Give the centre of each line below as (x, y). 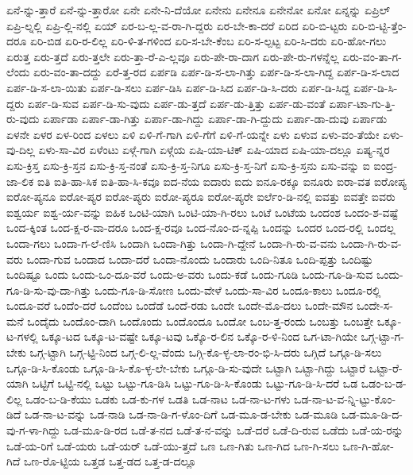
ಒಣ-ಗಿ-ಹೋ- (368, 445)
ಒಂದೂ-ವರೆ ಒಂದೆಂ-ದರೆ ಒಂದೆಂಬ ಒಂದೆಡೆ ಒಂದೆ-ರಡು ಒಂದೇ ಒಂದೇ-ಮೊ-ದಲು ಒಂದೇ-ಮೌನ (180, 305)
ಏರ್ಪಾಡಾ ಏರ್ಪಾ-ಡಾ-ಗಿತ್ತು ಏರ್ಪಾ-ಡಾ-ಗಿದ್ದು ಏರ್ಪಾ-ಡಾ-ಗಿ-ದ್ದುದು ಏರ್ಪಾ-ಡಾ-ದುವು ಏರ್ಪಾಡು (215, 119)
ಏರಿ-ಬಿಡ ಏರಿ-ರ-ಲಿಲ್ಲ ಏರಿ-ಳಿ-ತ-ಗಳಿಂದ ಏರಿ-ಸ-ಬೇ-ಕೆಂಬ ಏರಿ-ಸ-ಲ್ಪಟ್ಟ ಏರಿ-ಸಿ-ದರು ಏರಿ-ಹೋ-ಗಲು (208, 41)
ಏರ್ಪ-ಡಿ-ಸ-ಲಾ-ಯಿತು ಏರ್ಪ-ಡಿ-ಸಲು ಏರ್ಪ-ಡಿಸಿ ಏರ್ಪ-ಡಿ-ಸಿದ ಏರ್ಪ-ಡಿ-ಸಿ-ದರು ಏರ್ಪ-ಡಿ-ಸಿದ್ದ (178, 87)
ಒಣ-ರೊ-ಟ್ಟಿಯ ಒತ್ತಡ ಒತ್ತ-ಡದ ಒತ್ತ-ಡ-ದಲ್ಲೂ (110, 461)
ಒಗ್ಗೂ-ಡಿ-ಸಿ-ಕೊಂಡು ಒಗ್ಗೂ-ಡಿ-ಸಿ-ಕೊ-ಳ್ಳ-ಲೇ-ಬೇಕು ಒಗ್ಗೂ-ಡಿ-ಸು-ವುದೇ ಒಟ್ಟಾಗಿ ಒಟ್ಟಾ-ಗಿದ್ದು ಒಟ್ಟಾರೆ (186, 367)
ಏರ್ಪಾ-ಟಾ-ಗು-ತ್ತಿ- (362, 103)
